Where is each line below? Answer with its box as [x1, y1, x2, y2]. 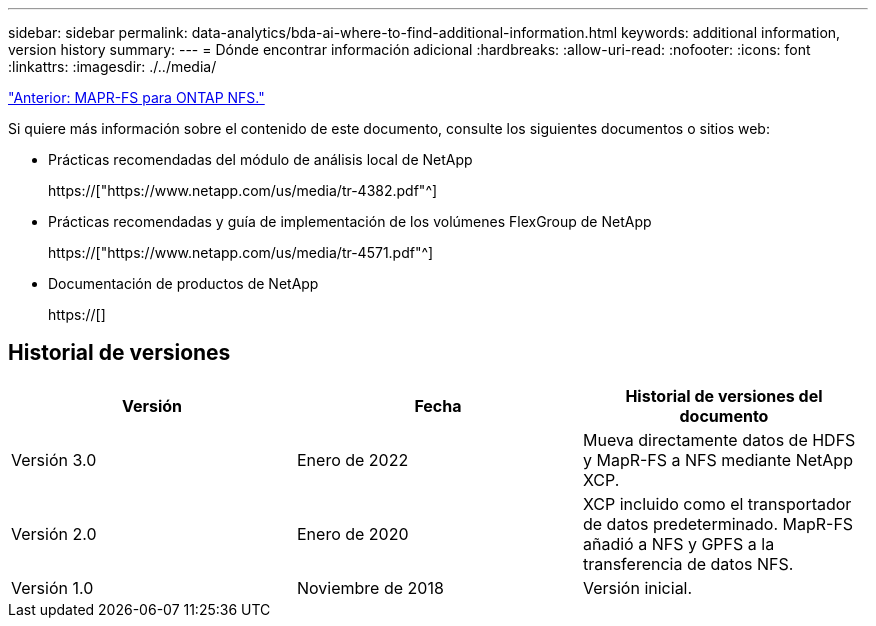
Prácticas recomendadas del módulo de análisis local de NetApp [48, 151, 473, 168]
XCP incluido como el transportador [582, 493, 852, 514]
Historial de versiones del [625, 385, 823, 406]
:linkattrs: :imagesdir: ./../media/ [8, 58, 217, 75]
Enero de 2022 [296, 449, 409, 470]
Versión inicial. [582, 577, 693, 598]
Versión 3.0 [11, 449, 97, 470]
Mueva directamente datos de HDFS [582, 429, 856, 450]
